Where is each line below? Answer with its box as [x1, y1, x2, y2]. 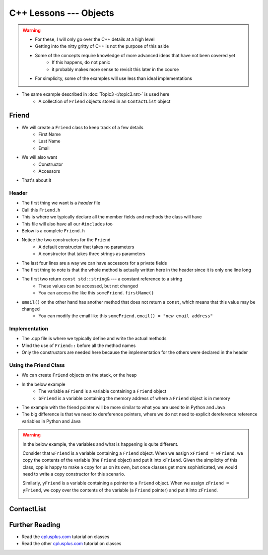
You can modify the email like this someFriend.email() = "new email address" [38, 313, 213, 319]
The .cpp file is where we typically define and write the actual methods [21, 336, 167, 342]
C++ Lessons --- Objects [9, 7, 114, 18]
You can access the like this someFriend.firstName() [38, 290, 154, 296]
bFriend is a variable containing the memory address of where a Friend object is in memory [38, 395, 230, 401]
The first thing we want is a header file [21, 200, 101, 206]
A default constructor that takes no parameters [38, 244, 134, 250]
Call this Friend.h [21, 207, 61, 213]
